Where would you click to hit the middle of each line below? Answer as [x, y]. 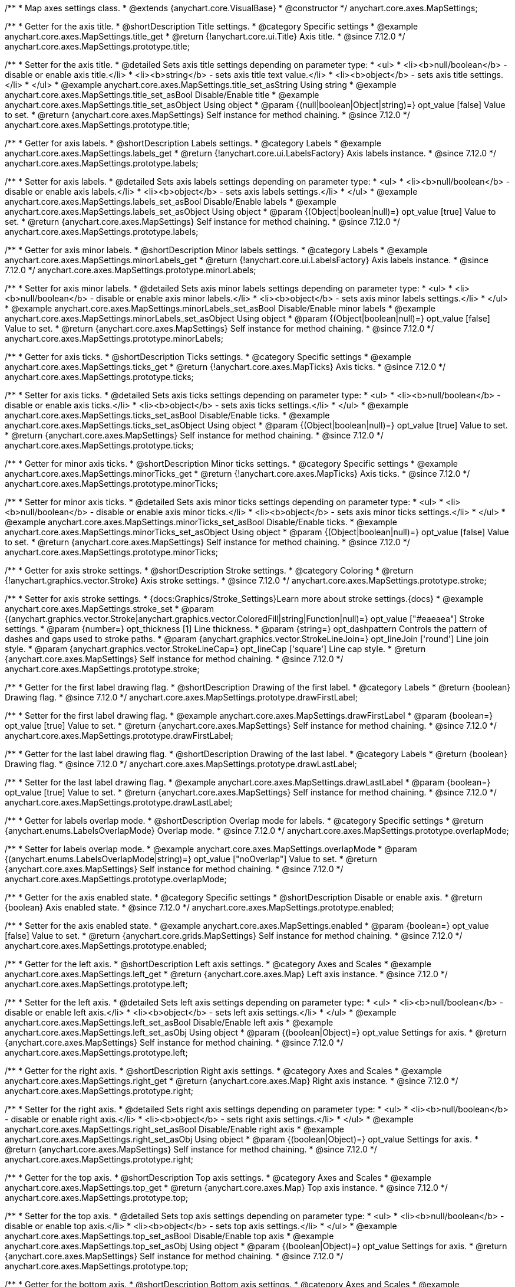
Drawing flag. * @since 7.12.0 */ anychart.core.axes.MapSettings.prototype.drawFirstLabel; [181, 697]
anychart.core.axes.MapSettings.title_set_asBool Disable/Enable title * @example [162, 95]
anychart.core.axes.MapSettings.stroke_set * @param [110, 609]
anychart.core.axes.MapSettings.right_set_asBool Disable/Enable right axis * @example [175, 1129]
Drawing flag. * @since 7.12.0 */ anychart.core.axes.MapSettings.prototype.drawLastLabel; [181, 764]
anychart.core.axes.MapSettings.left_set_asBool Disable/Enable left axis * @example [169, 1022]
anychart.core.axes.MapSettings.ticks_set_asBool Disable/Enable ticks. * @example [167, 415]
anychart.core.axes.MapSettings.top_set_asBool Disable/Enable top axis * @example [169, 1236]
